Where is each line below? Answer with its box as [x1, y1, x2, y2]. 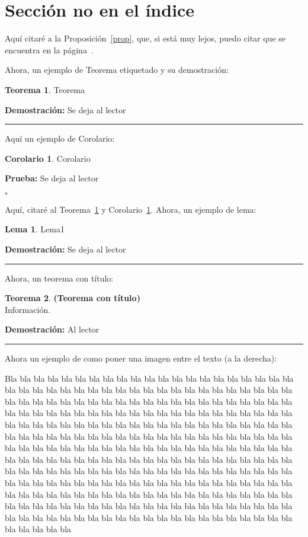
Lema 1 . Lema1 [5, 223, 65, 235]
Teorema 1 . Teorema [5, 83, 85, 95]
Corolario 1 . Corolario [5, 152, 91, 164]
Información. [5, 303, 51, 315]
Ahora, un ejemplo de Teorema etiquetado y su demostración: [5, 63, 229, 76]
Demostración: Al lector [5, 323, 100, 335]
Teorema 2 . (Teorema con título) [5, 292, 140, 304]
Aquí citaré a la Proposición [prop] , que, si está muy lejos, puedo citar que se [5, 32, 286, 44]
